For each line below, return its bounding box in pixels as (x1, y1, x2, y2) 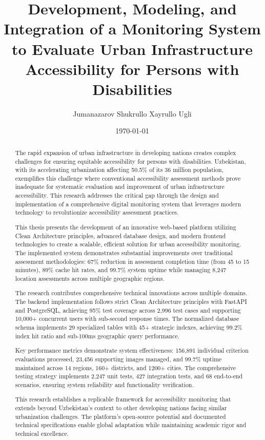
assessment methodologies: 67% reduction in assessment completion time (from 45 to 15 (15, 257, 250, 265)
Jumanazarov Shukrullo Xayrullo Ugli (73, 108, 192, 119)
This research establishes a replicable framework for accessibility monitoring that (15, 395, 231, 404)
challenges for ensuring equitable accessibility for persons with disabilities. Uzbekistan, (15, 157, 246, 165)
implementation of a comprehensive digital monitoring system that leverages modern (15, 199, 241, 208)
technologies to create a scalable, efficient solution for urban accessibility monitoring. (15, 240, 241, 248)
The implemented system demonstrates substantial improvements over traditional (15, 248, 233, 257)
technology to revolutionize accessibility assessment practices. (15, 208, 179, 217)
